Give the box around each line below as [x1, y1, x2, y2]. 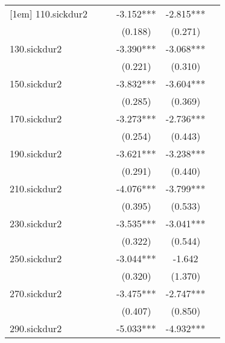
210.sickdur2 [10, 181, 62, 195]
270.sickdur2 [10, 286, 62, 300]
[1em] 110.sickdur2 [10, 7, 88, 20]
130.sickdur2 [10, 42, 62, 55]
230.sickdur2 [10, 216, 62, 230]
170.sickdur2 [10, 112, 62, 125]
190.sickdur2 [10, 146, 62, 160]
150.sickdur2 [10, 77, 62, 90]
